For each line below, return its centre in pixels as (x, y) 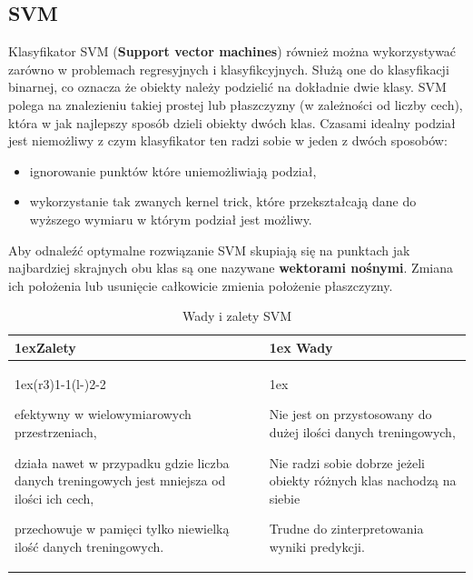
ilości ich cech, (54, 498)
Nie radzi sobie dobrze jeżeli (347, 462)
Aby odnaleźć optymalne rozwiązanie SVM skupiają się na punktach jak (209, 250)
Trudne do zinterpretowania (346, 529)
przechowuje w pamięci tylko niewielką (122, 529)
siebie (285, 498)
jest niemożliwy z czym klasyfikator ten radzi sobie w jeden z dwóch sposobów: (228, 140)
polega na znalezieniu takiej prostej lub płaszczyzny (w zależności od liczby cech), (236, 104)
